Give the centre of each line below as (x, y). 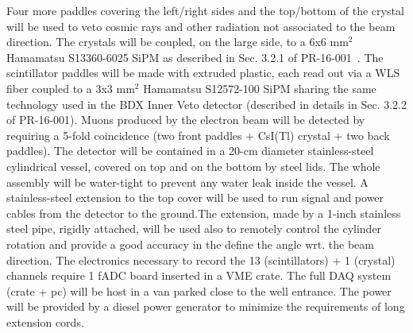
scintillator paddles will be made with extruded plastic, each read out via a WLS (203, 73)
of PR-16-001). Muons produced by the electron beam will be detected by (186, 120)
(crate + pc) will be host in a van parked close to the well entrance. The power (199, 290)
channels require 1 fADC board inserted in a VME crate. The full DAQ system (199, 275)
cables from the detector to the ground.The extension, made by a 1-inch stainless (204, 213)
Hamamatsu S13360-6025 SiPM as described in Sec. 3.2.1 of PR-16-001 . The (195, 57)
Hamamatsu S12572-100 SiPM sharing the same (260, 88)
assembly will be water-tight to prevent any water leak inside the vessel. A (187, 182)
